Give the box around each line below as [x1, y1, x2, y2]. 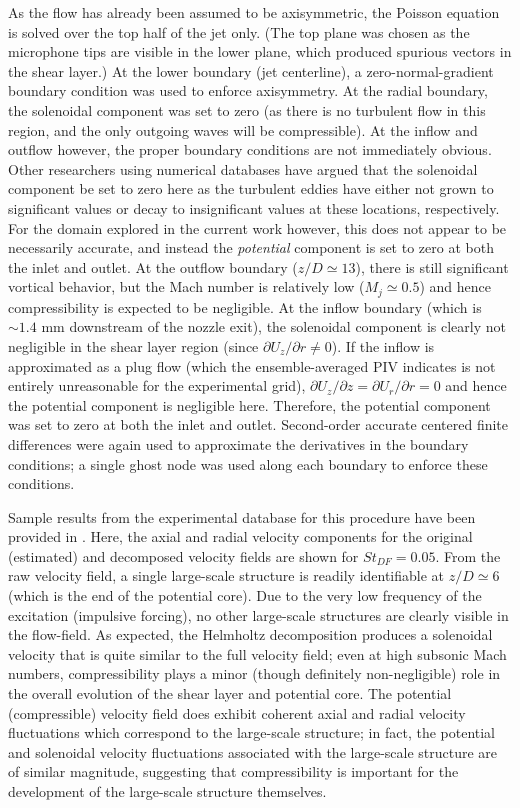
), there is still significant [355, 256, 509, 277]
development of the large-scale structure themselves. [8, 781, 327, 802]
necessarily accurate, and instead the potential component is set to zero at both [8, 237, 494, 258]
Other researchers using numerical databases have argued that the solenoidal [8, 158, 478, 179]
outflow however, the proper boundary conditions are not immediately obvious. [8, 139, 492, 160]
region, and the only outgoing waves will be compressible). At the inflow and [8, 119, 478, 140]
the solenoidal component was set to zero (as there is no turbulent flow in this [8, 99, 486, 120]
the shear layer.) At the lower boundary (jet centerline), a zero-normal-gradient [8, 60, 494, 81]
